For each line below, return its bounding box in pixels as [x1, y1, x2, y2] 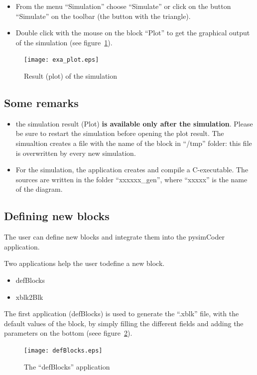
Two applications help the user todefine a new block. [4, 258, 165, 268]
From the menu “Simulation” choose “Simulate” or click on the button [15, 1, 231, 11]
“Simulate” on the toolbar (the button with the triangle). [15, 10, 191, 21]
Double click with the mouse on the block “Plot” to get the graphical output [15, 27, 250, 38]
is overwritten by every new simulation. [15, 147, 136, 158]
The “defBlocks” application [24, 361, 110, 372]
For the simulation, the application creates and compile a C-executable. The [15, 164, 249, 175]
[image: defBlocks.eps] [24, 347, 103, 354]
